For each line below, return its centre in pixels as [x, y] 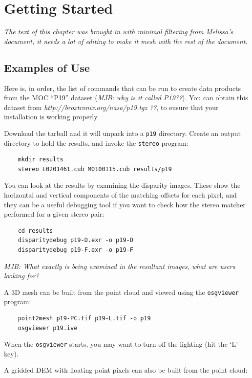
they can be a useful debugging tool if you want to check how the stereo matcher [125, 204]
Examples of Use [47, 67]
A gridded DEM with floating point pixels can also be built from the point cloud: [126, 370]
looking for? [21, 276]
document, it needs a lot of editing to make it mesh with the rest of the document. [126, 41]
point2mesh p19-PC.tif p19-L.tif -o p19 [84, 318]
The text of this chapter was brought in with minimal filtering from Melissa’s [119, 32]
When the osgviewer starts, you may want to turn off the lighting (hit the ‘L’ [121, 344]
